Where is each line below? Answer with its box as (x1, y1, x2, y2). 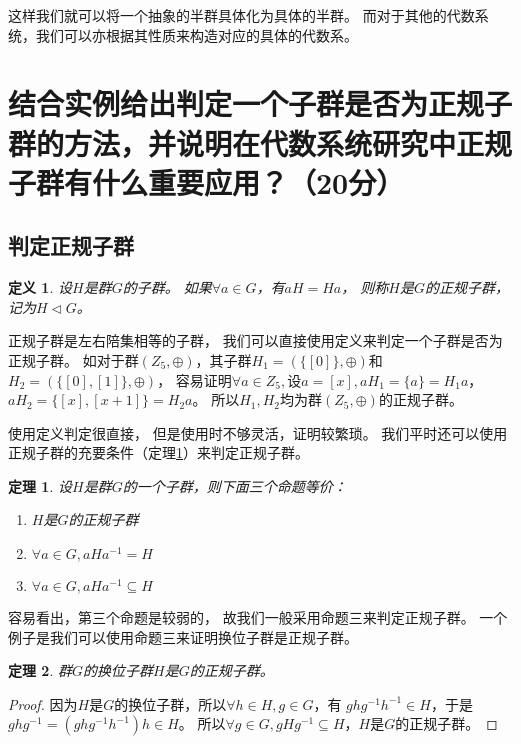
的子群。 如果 (122, 277, 212, 298)
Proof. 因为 (8, 693, 78, 714)
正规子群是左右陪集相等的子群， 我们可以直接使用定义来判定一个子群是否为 (8, 330, 503, 351)
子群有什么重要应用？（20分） (8, 161, 405, 202)
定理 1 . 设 (8, 475, 72, 496)
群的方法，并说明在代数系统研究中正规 (8, 122, 513, 163)
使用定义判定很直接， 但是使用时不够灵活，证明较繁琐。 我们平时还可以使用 (8, 422, 508, 443)
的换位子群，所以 (114, 693, 227, 714)
